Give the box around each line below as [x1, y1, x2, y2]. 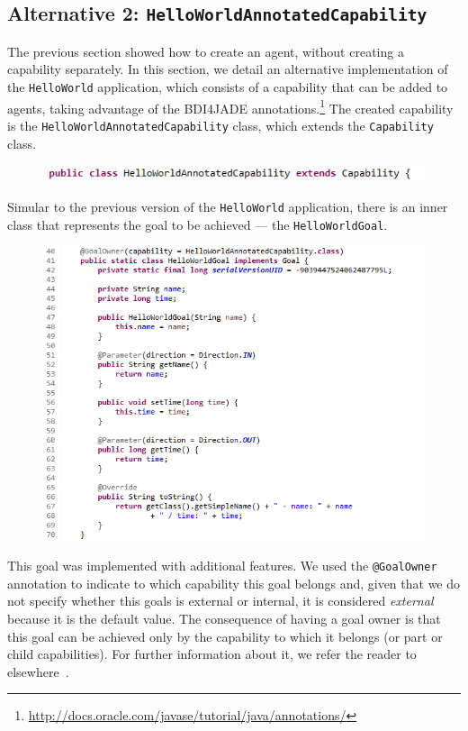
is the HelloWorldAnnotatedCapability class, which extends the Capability [7, 115, 434, 134]
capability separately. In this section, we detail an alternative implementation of [7, 59, 448, 78]
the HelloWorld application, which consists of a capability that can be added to [7, 77, 448, 96]
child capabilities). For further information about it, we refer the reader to [7, 644, 417, 663]
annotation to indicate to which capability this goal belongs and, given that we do [7, 573, 461, 592]
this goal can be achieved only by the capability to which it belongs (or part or [7, 626, 443, 645]
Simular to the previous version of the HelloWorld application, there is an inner [7, 196, 448, 215]
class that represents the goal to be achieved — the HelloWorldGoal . [7, 215, 388, 233]
